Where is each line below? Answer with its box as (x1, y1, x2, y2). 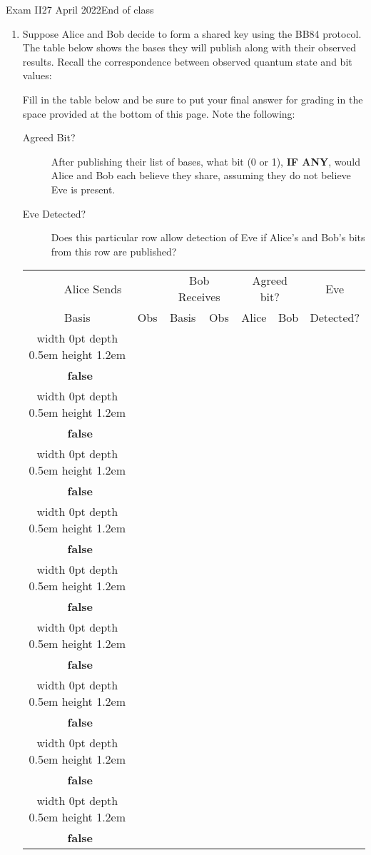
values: (22, 68, 52, 83)
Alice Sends (63, 280, 122, 297)
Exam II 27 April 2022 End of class (6, 2, 154, 16)
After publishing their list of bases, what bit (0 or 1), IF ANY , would (51, 153, 360, 168)
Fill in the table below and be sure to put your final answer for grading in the (22, 91, 363, 106)
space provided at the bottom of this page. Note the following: (22, 106, 295, 121)
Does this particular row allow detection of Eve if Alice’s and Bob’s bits (51, 230, 365, 245)
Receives (178, 288, 220, 305)
